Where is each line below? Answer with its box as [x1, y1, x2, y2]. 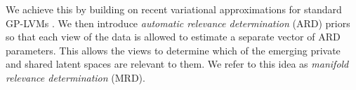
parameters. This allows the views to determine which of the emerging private [6, 43, 341, 57]
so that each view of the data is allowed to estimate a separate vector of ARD [6, 29, 341, 44]
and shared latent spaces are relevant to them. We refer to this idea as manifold [6, 57, 349, 71]
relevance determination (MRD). [6, 70, 145, 84]
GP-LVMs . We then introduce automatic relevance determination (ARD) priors [6, 15, 350, 30]
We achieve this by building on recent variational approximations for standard [6, 2, 342, 16]
